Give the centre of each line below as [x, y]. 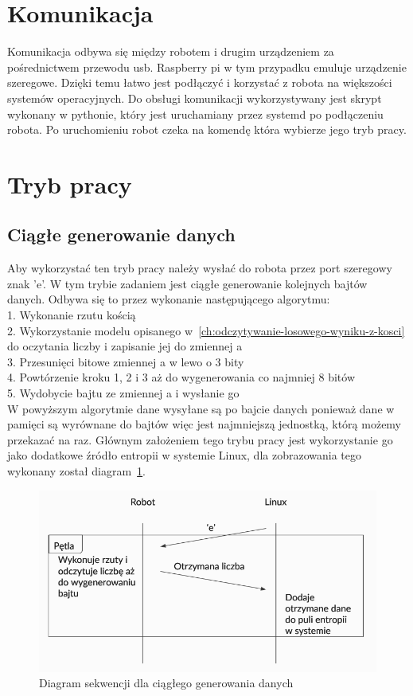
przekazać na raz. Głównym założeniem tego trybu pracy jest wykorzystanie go [200, 439]
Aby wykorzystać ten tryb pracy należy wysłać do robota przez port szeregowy [200, 268]
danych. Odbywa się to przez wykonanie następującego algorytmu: [169, 299]
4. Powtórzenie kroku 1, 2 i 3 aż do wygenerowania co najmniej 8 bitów [181, 377]
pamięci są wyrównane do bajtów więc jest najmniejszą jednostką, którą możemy [205, 424]
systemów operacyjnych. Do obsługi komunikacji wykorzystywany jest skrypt [195, 98]
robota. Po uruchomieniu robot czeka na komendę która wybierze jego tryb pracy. [207, 129]
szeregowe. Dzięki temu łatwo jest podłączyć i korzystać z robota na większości [200, 82]
